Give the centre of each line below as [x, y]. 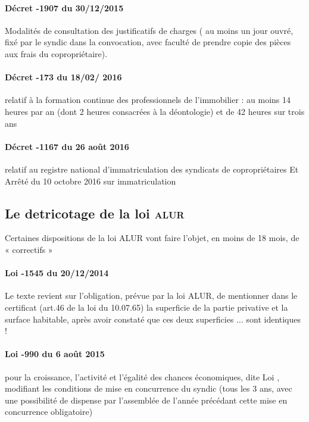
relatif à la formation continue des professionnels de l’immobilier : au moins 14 [148, 100]
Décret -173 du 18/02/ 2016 [63, 77]
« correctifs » [29, 249]
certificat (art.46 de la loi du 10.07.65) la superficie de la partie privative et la [146, 307]
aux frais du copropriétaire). [56, 53]
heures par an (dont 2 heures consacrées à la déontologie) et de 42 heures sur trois [155, 111]
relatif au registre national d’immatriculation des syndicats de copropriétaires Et [152, 169]
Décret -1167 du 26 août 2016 [67, 146]
